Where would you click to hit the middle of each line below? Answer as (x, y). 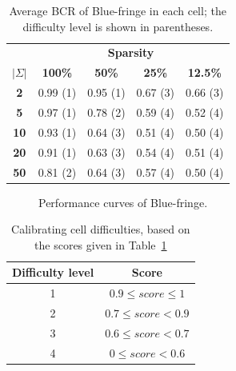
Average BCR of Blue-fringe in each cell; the (118, 10)
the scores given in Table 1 (101, 244)
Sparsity (131, 52)
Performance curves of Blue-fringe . (123, 202)
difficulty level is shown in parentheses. (118, 26)
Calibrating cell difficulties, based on (101, 229)
